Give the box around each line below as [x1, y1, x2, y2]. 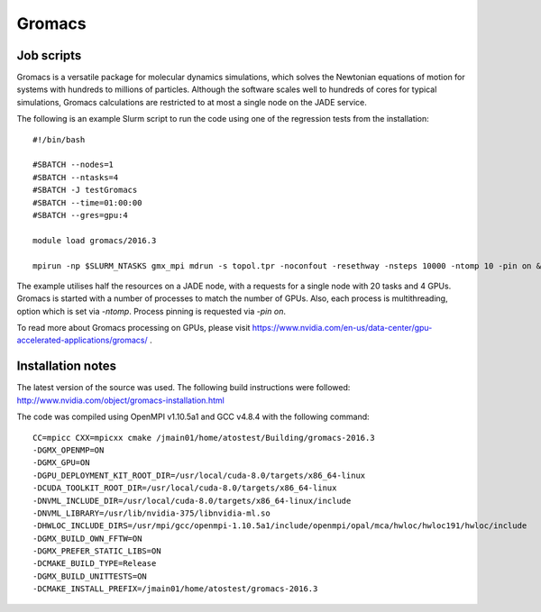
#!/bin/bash [32, 134, 86, 144]
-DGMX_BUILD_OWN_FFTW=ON [32, 533, 142, 543]
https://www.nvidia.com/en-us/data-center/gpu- [252, 323, 433, 333]
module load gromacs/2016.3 [32, 235, 157, 245]
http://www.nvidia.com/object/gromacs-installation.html [16, 395, 225, 406]
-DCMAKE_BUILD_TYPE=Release [32, 559, 157, 569]
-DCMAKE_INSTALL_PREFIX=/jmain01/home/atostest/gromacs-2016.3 [32, 584, 318, 594]
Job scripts [16, 48, 82, 63]
